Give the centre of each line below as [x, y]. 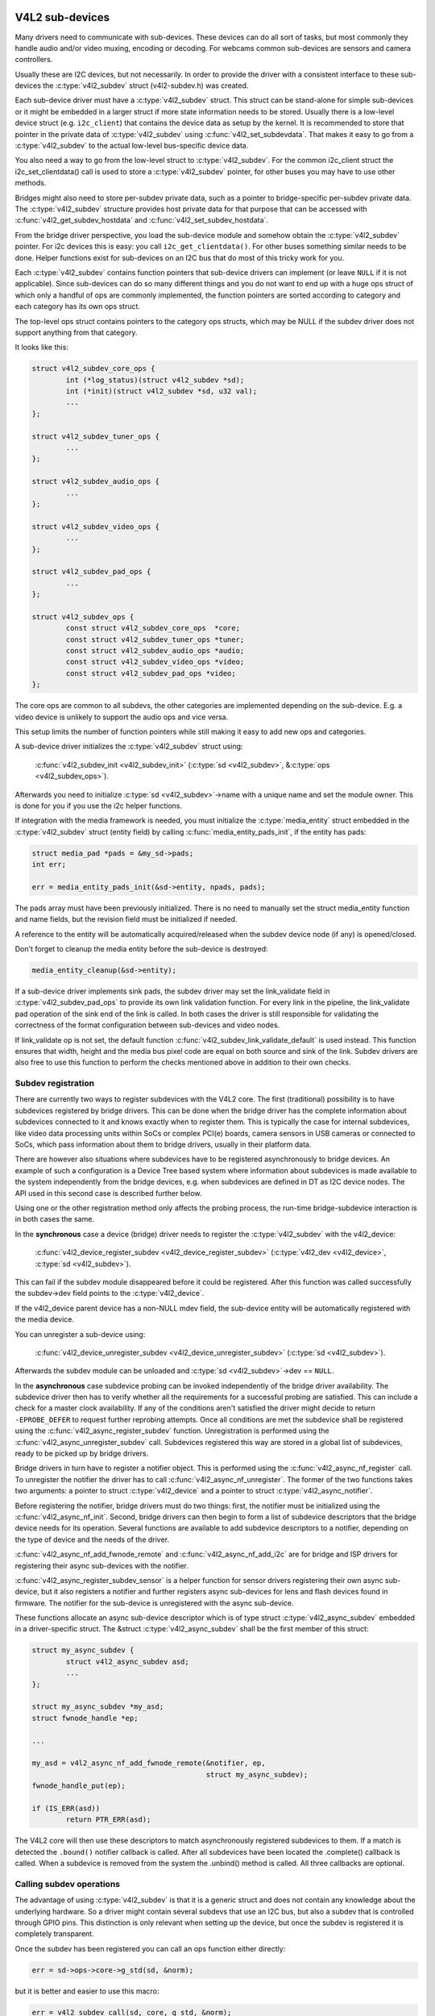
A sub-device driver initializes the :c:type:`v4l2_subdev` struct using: [129, 747]
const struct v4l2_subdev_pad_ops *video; [151, 673]
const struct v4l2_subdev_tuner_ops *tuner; [155, 639]
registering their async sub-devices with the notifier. [101, 1565]
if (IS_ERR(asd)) [66, 1808]
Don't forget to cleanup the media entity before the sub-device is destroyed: [141, 949]
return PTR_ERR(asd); [108, 1820]
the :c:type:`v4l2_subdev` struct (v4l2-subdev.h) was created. [146, 85]
